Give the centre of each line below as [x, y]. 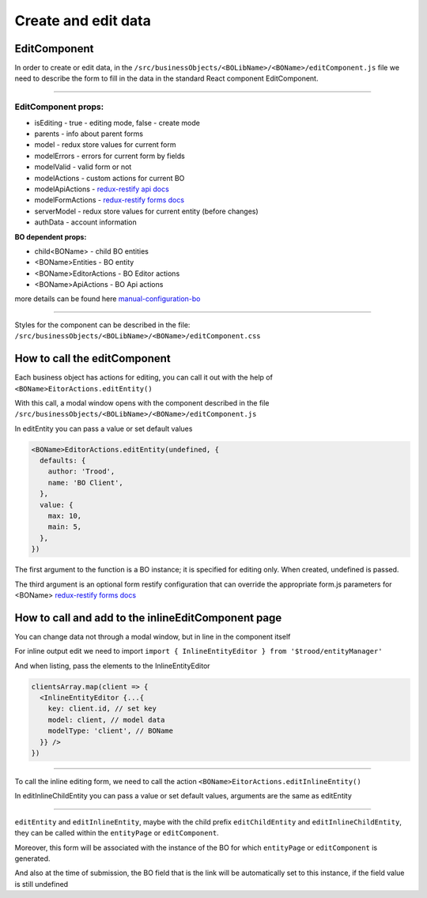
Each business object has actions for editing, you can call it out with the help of [144, 377]
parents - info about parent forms [89, 134]
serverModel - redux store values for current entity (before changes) [146, 211]
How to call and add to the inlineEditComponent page [148, 618]
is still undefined [42, 884]
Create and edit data [83, 21]
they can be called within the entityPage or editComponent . [117, 833]
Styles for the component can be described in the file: [102, 325]
